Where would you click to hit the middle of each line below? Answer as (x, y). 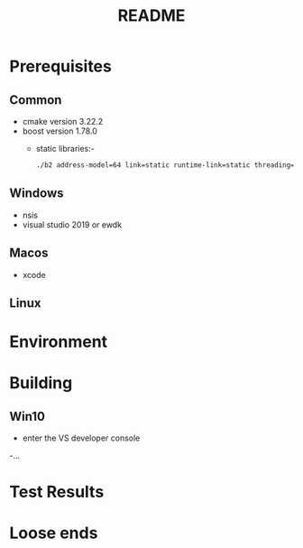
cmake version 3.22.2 (63, 121)
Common (36, 100)
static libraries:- (65, 149)
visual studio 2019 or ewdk (72, 224)
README (151, 16)
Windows (37, 194)
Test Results (57, 492)
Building (41, 383)
